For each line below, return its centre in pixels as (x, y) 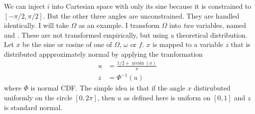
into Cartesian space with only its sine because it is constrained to (151, 6)
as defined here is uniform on (167, 97)
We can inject (25, 6)
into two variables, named (208, 25)
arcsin (138, 63)
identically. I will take (37, 25)
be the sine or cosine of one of (67, 44)
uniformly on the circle (38, 97)
